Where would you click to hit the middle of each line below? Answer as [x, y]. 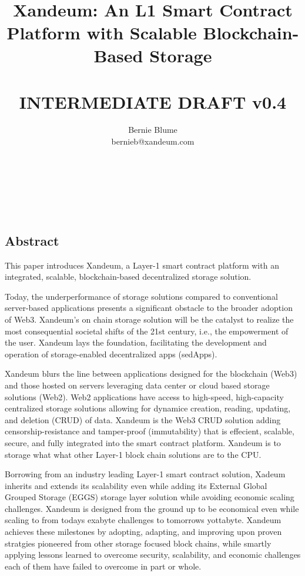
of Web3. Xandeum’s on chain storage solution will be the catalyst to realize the [149, 319]
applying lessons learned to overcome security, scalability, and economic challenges [153, 555]
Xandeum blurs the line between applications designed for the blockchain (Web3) [151, 374]
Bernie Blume [153, 130]
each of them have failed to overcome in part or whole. [103, 566]
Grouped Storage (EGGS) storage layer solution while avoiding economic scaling [150, 497]
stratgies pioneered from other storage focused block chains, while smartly [138, 543]
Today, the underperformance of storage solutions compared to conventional [141, 296]
